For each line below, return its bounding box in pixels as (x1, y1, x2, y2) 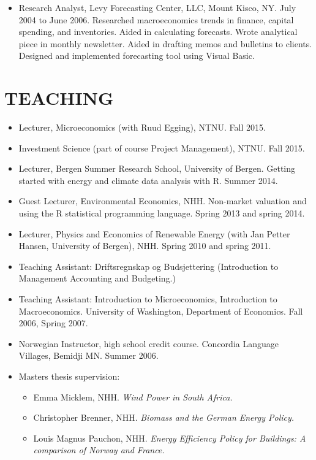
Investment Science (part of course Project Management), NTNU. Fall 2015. (18, 141, 305, 154)
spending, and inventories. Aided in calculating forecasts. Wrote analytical (18, 25, 298, 38)
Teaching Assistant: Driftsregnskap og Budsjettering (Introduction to (18, 259, 279, 272)
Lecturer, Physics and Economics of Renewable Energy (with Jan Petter (18, 227, 290, 240)
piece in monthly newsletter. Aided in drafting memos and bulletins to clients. (18, 37, 312, 50)
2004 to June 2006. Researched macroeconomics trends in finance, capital (18, 13, 294, 26)
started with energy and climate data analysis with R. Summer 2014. (18, 174, 278, 186)
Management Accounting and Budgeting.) (18, 272, 176, 285)
